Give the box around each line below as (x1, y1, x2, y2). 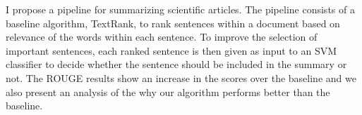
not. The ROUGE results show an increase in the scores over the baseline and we (6, 70, 356, 85)
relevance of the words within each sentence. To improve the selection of (6, 29, 318, 44)
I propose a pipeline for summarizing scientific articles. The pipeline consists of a (6, 2, 355, 16)
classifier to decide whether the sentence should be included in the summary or (6, 57, 347, 72)
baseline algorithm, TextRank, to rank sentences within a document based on (6, 15, 340, 30)
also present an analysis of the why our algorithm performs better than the (6, 84, 330, 99)
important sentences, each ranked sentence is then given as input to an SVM (6, 43, 337, 57)
